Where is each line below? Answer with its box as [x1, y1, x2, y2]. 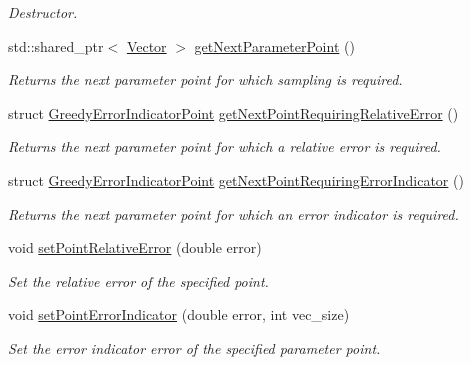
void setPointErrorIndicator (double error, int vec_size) [8, 304, 350, 325]
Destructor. [8, 2, 78, 22]
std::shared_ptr [8, 35, 104, 56]
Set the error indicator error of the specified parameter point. [8, 337, 381, 358]
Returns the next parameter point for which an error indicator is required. [8, 203, 459, 224]
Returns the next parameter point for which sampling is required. [8, 69, 403, 90]
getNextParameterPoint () [194, 35, 355, 56]
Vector [126, 35, 167, 56]
